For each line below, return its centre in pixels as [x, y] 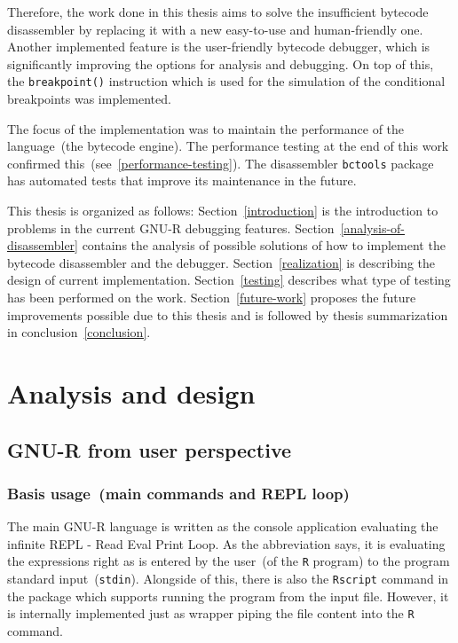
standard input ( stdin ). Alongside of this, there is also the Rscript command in [228, 579]
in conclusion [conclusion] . [79, 332]
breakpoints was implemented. [89, 99]
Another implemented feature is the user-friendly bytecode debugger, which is [219, 47]
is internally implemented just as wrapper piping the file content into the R [211, 613]
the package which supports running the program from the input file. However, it [228, 596]
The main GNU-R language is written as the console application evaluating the [223, 526]
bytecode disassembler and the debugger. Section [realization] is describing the [221, 262]
